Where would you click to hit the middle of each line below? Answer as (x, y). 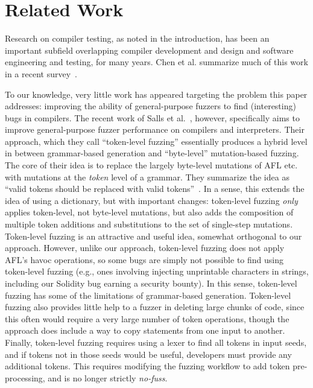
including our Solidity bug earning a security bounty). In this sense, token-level (151, 283)
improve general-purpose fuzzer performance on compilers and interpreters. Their (155, 129)
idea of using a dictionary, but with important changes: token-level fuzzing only (151, 200)
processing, (25, 377)
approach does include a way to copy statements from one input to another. (145, 330)
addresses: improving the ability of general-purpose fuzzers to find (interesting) (150, 106)
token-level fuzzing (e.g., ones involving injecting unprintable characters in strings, (157, 271)
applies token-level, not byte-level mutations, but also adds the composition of (149, 212)
